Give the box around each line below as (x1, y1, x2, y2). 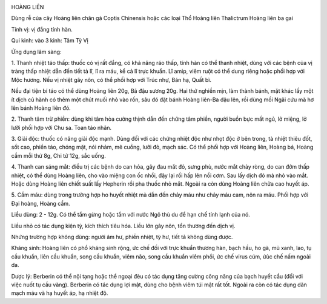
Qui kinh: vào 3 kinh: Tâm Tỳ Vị (11, 37, 89, 44)
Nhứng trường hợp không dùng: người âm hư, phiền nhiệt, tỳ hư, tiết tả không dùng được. (11, 233, 233, 240)
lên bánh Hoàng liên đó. (11, 104, 71, 112)
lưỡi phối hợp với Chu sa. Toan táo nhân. (11, 124, 112, 131)
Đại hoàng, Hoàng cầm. (11, 200, 70, 207)
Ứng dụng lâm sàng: (11, 48, 62, 55)
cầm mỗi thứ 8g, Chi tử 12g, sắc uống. (11, 152, 106, 159)
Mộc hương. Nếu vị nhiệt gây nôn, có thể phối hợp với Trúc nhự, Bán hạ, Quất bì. (11, 76, 212, 83)
